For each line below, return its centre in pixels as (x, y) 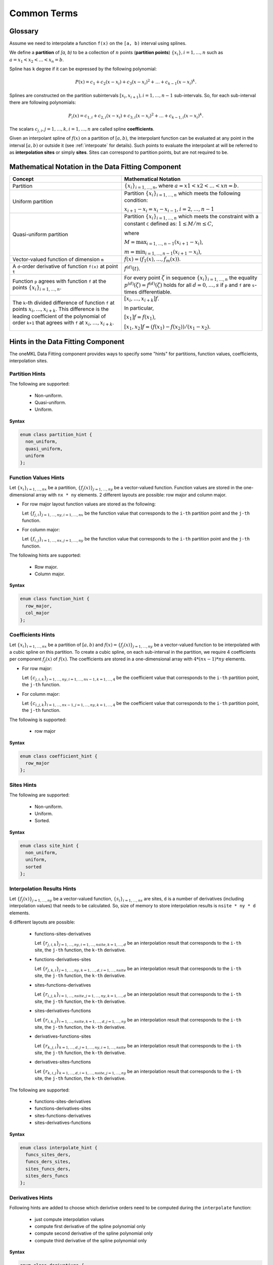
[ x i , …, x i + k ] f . (142, 299)
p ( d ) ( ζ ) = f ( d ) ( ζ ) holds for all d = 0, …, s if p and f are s (189, 285)
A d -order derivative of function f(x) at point (65, 267)
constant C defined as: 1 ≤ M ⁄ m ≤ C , (169, 224)
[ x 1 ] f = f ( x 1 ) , (140, 318)
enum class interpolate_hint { (59, 1148)
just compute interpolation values (70, 1219)
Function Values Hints (37, 477)
